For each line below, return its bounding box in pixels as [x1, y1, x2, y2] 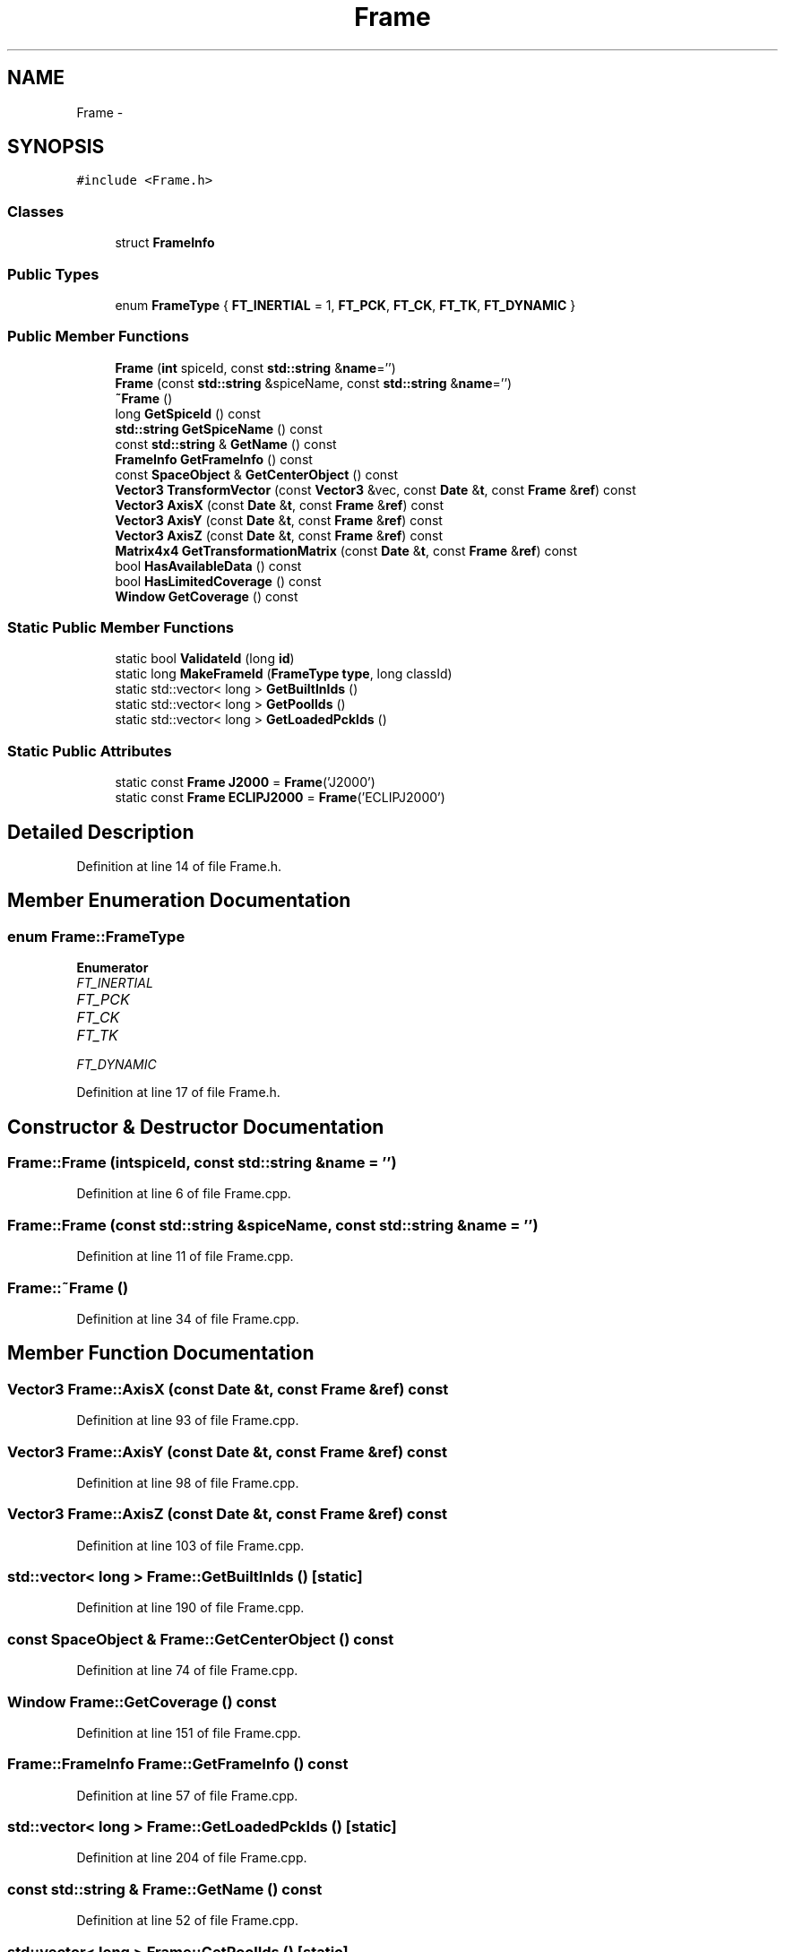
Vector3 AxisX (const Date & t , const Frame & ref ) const [115, 497, 444, 513]
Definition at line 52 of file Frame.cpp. [76, 1913, 298, 1929]
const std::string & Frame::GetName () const [7, 1879, 323, 1898]
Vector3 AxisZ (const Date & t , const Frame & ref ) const [115, 527, 444, 543]
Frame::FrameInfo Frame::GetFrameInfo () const [7, 1755, 349, 1774]
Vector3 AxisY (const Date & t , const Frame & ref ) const [115, 512, 443, 528]
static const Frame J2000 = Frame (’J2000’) [115, 774, 375, 790]
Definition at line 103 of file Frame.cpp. [76, 1537, 305, 1553]
